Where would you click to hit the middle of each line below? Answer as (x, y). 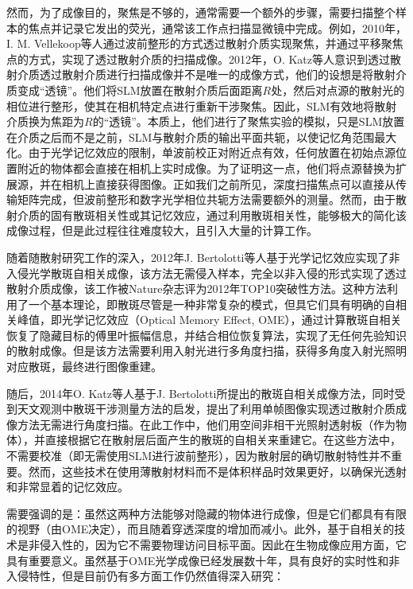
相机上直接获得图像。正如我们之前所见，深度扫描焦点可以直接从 (228, 183)
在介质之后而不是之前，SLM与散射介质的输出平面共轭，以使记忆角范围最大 (202, 137)
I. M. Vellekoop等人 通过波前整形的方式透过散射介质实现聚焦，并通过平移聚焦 (205, 43)
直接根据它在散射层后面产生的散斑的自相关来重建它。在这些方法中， (223, 440)
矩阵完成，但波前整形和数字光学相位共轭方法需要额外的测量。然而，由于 (206, 199)
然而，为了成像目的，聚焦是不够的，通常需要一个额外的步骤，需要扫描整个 (201, 12)
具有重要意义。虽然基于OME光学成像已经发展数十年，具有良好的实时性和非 (203, 560)
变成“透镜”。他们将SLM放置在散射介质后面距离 (140, 90)
